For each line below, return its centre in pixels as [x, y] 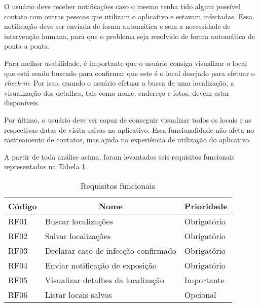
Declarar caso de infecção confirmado [110, 250]
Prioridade [206, 206]
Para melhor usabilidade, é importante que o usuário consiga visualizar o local [126, 63]
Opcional [200, 294]
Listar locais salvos [78, 294]
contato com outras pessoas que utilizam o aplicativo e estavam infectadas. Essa [128, 16]
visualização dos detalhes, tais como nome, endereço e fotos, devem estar [117, 92]
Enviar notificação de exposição [101, 265]
